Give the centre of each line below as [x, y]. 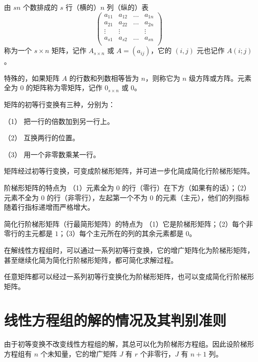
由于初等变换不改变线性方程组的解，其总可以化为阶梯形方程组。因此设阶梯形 [129, 344]
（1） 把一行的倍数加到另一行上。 [59, 121]
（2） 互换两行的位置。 [42, 138]
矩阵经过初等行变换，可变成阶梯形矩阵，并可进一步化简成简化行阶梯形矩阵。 [129, 171]
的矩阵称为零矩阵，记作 [64, 88]
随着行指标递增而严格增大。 [49, 207]
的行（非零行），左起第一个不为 [97, 197]
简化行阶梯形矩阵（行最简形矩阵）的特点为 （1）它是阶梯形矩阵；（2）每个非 [129, 223]
